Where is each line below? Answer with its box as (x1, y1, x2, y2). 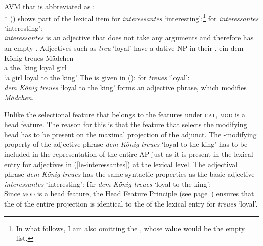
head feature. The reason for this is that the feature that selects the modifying (4, 119, 247, 130)
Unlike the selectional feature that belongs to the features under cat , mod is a (4, 109, 246, 119)
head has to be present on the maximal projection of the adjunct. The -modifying (4, 129, 257, 139)
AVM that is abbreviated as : (4, 1, 95, 11)
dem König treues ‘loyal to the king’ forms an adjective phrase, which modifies (4, 82, 247, 93)
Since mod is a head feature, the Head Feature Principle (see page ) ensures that (4, 188, 254, 199)
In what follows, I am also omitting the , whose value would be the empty (16, 223, 245, 233)
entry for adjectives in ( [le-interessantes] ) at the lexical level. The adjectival (4, 158, 238, 169)
